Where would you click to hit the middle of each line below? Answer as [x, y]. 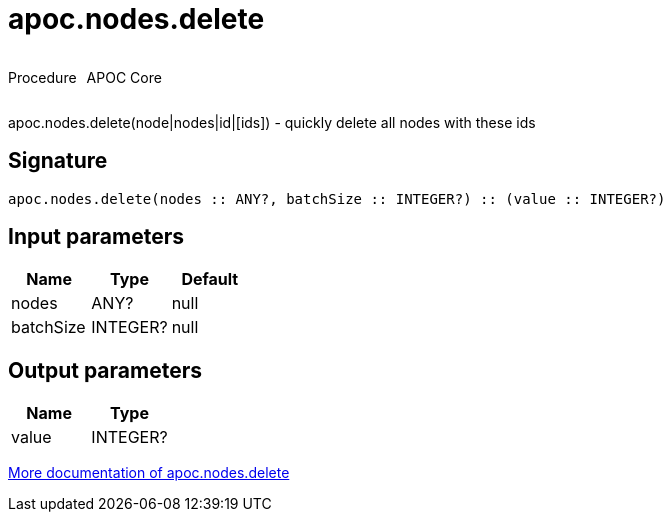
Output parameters [105, 370]
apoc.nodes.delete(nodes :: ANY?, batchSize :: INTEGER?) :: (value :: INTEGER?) [337, 198]
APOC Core [124, 77]
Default [210, 279]
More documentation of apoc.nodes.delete [149, 473]
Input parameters [96, 237]
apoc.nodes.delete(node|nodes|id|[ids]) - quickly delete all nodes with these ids [272, 122]
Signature [58, 161]
